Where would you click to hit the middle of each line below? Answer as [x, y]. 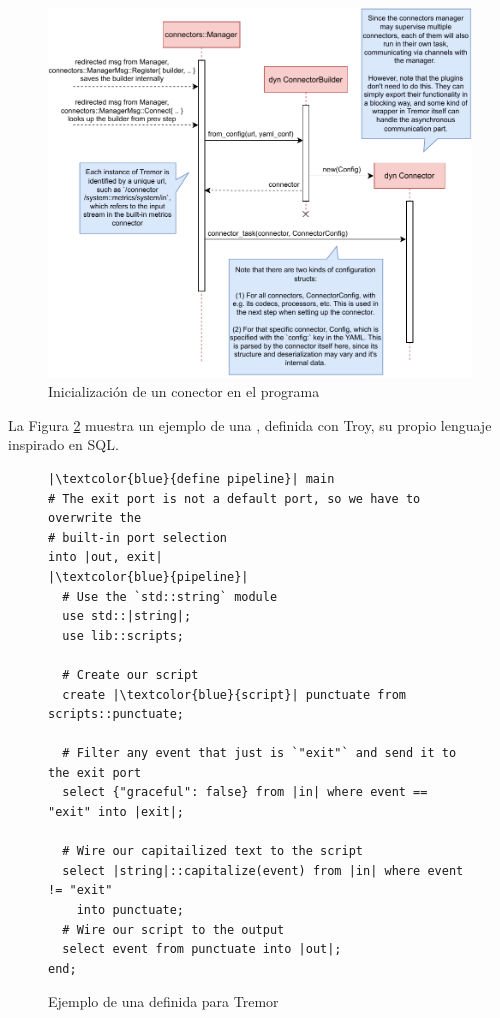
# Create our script [130, 674]
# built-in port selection [137, 537]
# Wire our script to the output [173, 929]
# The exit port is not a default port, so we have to [234, 498]
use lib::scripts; [123, 635]
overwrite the [95, 518]
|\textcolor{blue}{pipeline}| [148, 576]
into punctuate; [130, 910]
